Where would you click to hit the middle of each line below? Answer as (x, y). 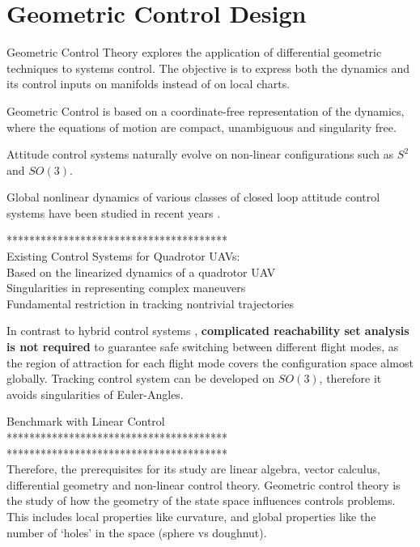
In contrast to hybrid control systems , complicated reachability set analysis (208, 331)
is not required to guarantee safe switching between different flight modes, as (203, 347)
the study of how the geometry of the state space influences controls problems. (201, 500)
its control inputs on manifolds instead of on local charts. (148, 84)
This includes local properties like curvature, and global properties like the (191, 516)
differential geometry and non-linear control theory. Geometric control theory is (204, 484)
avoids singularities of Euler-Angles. (95, 394)
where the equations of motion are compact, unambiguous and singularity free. (202, 127)
